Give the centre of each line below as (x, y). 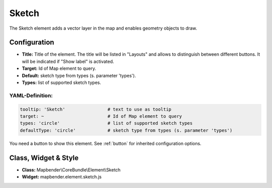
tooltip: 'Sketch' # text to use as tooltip (96, 109)
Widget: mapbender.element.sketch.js (62, 177)
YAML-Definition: (31, 96)
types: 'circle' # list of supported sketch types (106, 123)
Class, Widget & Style (44, 158)
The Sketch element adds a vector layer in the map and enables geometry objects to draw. (103, 28)
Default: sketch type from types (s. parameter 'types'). (79, 75)
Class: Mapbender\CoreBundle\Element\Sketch (71, 170)
